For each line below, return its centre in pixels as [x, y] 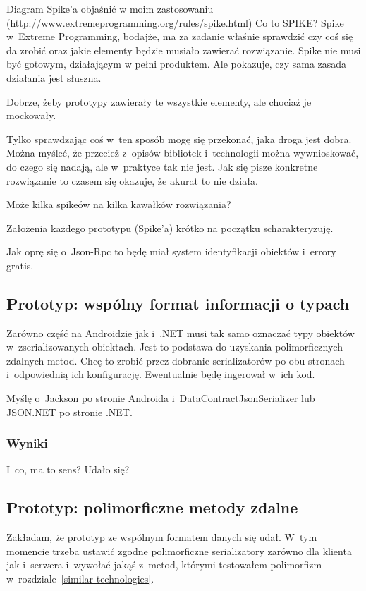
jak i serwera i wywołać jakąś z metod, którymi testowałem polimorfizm [164, 565]
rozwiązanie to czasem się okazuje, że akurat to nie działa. [132, 180]
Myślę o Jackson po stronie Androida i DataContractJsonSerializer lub [161, 398]
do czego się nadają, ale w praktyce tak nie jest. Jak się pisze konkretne [162, 166]
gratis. [20, 265]
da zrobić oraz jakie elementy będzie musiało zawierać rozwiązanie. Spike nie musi [184, 50]
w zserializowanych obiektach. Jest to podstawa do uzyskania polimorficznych [175, 347]
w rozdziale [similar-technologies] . [80, 579]
